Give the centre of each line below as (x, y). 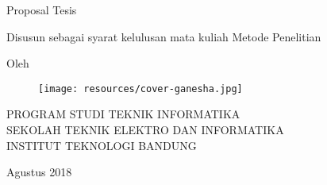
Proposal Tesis (42, 10)
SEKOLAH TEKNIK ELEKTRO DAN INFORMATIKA (145, 130)
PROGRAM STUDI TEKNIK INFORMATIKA (123, 114)
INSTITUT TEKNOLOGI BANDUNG (102, 145)
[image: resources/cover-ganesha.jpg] (140, 89)
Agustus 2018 (39, 172)
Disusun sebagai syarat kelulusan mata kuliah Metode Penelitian (164, 36)
